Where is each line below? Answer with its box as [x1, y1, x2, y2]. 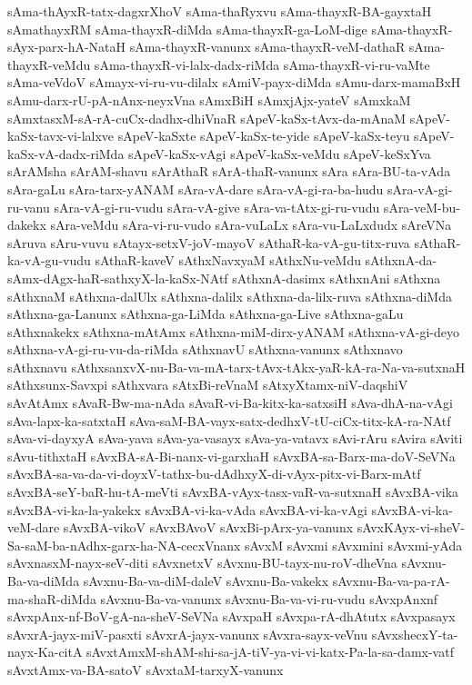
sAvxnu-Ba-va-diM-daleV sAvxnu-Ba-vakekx [83, 571, 329, 590]
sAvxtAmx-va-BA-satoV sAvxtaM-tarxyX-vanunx [7, 660, 284, 679]
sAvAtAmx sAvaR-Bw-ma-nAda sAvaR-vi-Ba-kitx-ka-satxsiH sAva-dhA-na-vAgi [7, 393, 454, 412]
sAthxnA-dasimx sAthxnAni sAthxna [232, 268, 441, 287]
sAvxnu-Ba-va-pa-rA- [332, 571, 450, 590]
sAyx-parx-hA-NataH [7, 37, 126, 56]
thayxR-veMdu [7, 55, 91, 74]
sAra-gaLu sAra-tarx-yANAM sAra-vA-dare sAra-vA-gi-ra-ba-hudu [7, 179, 384, 198]
